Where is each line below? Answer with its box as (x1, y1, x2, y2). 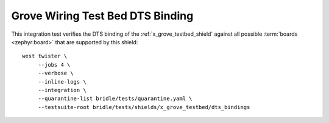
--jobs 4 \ (38, 61, 71, 68)
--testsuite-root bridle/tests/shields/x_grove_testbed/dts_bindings (38, 104, 250, 110)
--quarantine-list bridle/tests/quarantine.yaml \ (38, 95, 193, 102)
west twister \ (22, 53, 68, 60)
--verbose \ (38, 70, 74, 77)
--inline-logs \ (38, 78, 87, 85)
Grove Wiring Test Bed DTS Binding (11, 9, 194, 22)
